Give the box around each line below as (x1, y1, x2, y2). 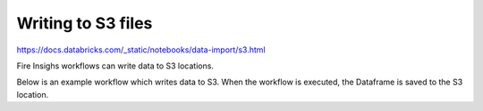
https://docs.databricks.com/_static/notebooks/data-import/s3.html (16, 44, 266, 55)
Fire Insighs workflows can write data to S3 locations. (16, 60, 215, 71)
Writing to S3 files (16, 13, 153, 33)
